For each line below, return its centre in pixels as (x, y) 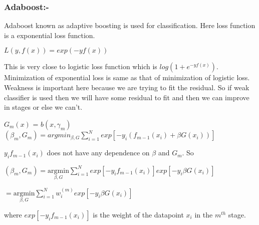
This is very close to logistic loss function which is (81, 66)
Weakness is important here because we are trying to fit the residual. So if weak (127, 87)
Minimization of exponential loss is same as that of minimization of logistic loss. (127, 77)
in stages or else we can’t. (43, 107)
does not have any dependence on (98, 153)
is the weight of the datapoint (138, 214)
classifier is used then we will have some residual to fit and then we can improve (127, 97)
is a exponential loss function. (50, 35)
